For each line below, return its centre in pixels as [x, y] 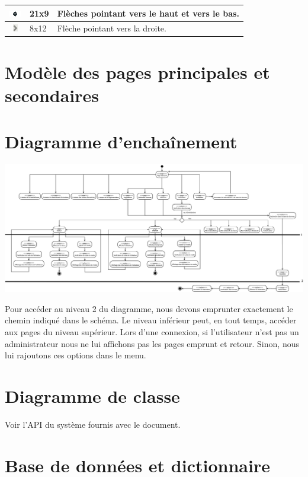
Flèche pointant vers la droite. [112, 28]
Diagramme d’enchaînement [121, 141]
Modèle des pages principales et [137, 71]
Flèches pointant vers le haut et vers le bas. [148, 13]
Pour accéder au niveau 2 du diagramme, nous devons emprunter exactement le [149, 308]
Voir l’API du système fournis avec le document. [93, 424]
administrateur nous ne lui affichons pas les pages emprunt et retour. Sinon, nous [152, 343]
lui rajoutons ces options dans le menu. [76, 355]
